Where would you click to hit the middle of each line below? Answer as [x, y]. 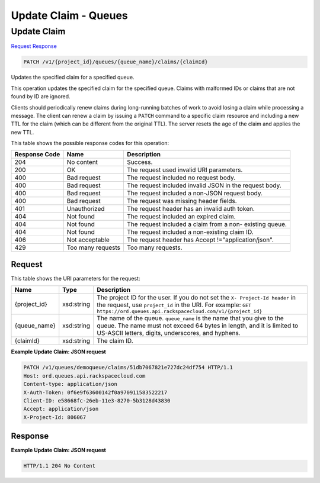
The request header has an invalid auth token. [191, 209]
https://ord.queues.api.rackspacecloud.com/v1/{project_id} [180, 312]
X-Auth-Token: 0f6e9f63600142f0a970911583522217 [95, 392]
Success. [140, 162]
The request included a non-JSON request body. [195, 194]
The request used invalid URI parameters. [185, 170]
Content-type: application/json [71, 384]
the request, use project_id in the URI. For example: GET [174, 305]
